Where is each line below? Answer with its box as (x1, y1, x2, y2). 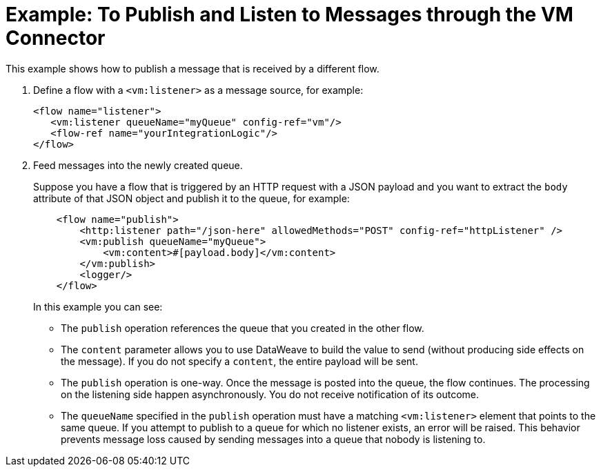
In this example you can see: (33, 300, 163, 313)
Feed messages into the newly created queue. (33, 159, 243, 171)
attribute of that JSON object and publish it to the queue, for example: (33, 192, 350, 204)
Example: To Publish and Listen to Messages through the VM (6, 3, 573, 26)
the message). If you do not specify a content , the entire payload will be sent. (61, 355, 418, 367)
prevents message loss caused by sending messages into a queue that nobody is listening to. (61, 433, 486, 445)
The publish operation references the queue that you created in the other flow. (61, 322, 424, 334)
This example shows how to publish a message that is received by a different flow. (6, 62, 380, 75)
